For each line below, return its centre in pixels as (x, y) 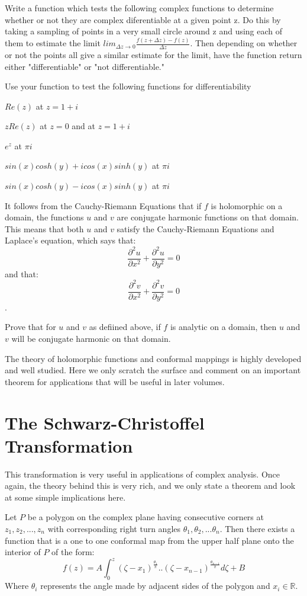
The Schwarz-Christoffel (105, 422)
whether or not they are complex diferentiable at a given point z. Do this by (143, 19)
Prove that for (30, 327)
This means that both (44, 228)
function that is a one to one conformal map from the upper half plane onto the (149, 540)
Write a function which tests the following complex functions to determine (139, 8)
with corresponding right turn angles (114, 529)
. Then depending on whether (244, 43)
